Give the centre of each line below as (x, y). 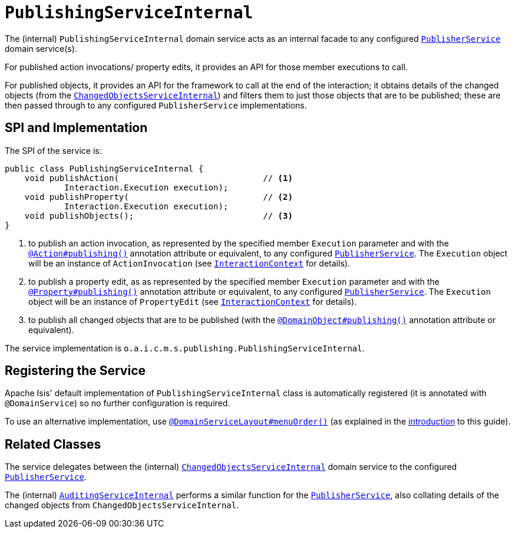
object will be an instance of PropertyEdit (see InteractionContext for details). (193, 301)
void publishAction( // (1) (159, 178)
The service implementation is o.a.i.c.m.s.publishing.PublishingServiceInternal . (185, 348)
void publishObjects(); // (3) (159, 215)
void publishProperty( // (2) (159, 197)
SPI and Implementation (76, 128)
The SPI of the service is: (53, 150)
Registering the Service (75, 371)
